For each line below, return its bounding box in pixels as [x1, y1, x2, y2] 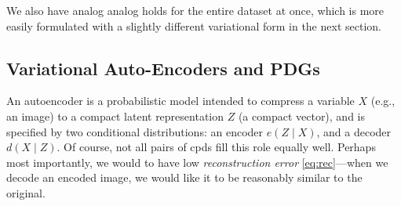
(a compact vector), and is [238, 107, 366, 124]
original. [6, 184, 46, 201]
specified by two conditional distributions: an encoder [6, 123, 264, 139]
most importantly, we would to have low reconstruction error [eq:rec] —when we [6, 154, 388, 170]
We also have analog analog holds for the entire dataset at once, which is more [6, 2, 385, 18]
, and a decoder [316, 123, 392, 139]
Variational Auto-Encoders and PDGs [6, 56, 320, 80]
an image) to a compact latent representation [6, 107, 224, 124]
